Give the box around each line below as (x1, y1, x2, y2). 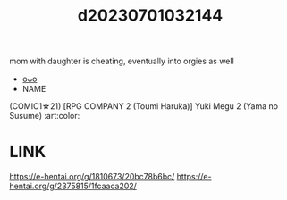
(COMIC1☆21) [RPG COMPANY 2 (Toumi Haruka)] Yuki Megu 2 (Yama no (9, 101, 279, 112)
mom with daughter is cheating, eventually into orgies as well (9, 55, 234, 67)
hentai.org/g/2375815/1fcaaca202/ (9, 180, 137, 192)
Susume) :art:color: (9, 111, 80, 121)
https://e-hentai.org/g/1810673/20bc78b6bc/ (9, 171, 175, 182)
